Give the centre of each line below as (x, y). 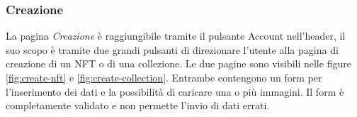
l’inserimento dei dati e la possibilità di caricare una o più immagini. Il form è (175, 91)
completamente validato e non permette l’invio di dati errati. (138, 105)
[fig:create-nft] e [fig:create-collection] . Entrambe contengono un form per (164, 77)
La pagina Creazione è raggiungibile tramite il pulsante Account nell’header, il (176, 36)
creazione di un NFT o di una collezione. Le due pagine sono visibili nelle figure (178, 63)
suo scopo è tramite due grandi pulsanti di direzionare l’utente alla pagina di (172, 49)
